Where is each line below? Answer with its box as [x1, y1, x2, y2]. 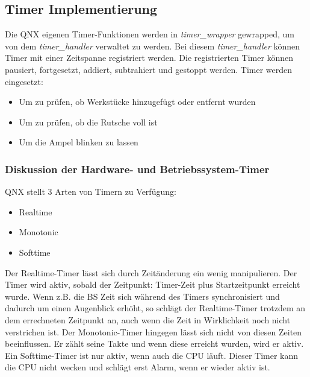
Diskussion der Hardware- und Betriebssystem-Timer [5, 161, 270, 176]
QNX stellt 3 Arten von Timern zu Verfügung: [5, 185, 176, 198]
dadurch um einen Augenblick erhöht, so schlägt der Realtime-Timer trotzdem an [5, 302, 306, 314]
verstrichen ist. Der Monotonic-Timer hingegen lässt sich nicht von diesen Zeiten [5, 325, 302, 338]
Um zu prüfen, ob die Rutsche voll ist [19, 115, 158, 128]
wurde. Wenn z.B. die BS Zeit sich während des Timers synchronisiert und [5, 290, 280, 302]
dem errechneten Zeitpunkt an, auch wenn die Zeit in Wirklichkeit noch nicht [5, 313, 291, 326]
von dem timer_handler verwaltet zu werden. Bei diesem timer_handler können [5, 39, 300, 52]
